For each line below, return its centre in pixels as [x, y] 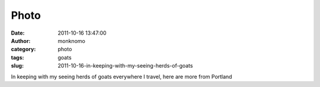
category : [23, 49]
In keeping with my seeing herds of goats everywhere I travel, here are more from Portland [121, 76]
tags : [17, 57]
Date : [18, 33]
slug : [17, 66]
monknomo [71, 41]
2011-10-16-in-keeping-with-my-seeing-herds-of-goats [125, 66]
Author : [21, 41]
